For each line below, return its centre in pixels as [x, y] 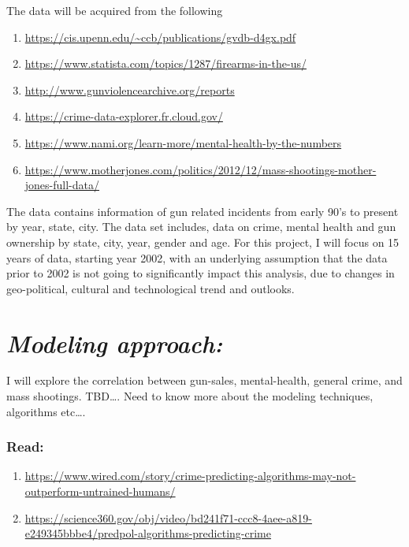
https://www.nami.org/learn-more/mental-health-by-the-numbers [183, 142]
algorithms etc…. [46, 411]
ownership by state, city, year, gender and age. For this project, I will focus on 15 [203, 242]
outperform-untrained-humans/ [100, 491]
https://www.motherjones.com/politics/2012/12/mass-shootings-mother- [201, 169]
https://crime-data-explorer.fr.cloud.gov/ [124, 116]
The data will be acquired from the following [115, 10]
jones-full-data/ [62, 185]
